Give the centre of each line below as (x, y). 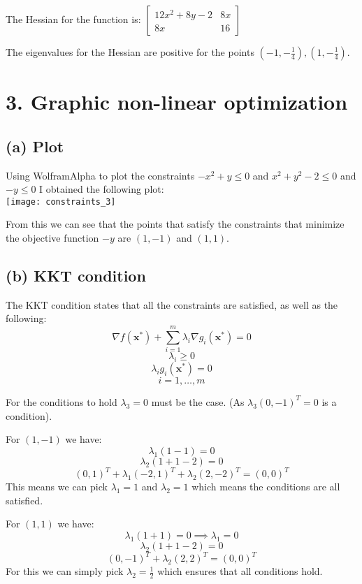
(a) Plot (35, 146)
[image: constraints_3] (61, 202)
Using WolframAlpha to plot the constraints (100, 175)
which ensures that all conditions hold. (240, 571)
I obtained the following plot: (102, 189)
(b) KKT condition (76, 275)
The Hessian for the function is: (73, 19)
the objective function (52, 238)
